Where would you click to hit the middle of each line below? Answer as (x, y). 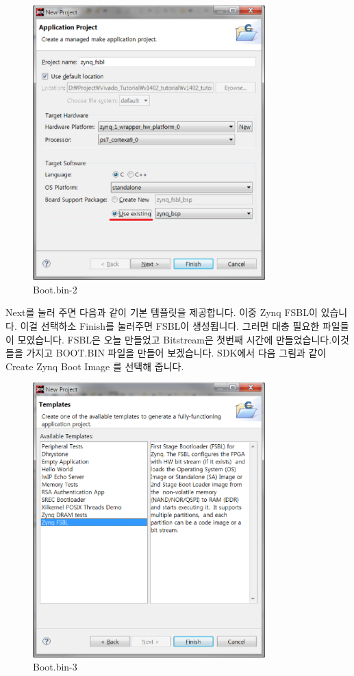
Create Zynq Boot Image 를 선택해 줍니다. (95, 366)
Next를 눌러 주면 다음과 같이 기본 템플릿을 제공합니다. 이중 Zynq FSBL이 (162, 312)
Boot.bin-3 (55, 667)
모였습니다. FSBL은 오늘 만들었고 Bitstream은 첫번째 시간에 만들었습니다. (175, 339)
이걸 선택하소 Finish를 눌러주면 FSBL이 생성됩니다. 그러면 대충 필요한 (170, 325)
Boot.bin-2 (55, 289)
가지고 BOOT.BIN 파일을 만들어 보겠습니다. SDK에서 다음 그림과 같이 (176, 353)
